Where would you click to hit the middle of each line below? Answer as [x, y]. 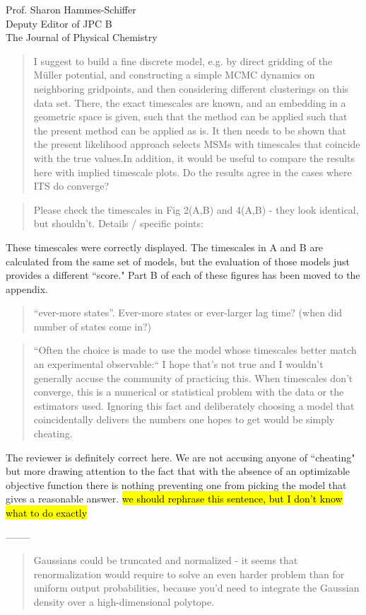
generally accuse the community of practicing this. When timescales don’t [193, 378]
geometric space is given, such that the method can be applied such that [190, 116]
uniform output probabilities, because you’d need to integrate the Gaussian [196, 588]
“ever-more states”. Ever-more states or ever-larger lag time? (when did [188, 312]
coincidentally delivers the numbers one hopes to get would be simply [184, 419]
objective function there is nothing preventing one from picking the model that [176, 484]
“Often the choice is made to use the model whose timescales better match [195, 350]
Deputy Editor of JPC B [59, 23]
